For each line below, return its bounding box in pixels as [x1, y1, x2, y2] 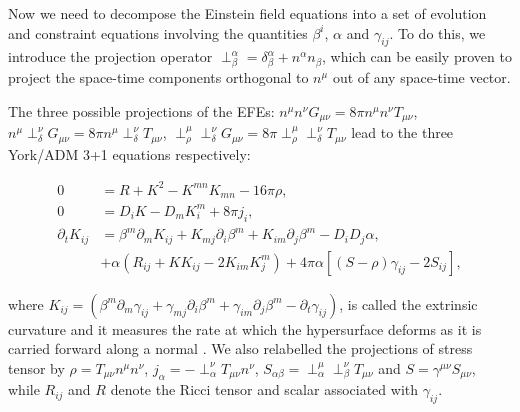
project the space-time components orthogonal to [8, 67, 309, 88]
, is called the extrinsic [339, 293, 478, 314]
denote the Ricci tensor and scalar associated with [110, 379, 419, 400]
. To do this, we [389, 22, 486, 43]
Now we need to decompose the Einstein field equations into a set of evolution [8, 3, 487, 23]
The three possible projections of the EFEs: [8, 100, 275, 121]
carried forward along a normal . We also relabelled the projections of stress [8, 338, 473, 359]
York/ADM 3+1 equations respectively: [8, 143, 251, 164]
